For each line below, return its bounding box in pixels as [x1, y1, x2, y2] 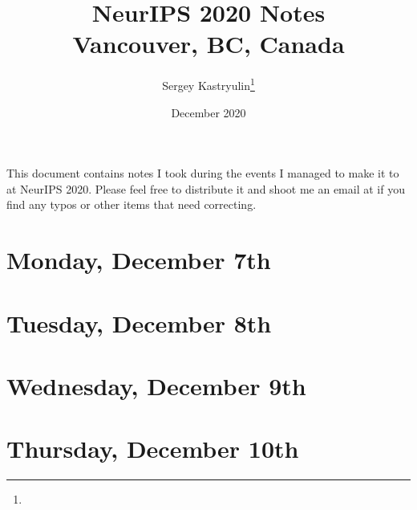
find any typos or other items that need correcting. [6, 196, 257, 213]
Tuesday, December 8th [6, 306, 272, 339]
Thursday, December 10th [6, 432, 299, 465]
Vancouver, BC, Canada [72, 27, 345, 60]
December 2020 [171, 104, 246, 120]
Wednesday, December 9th [6, 369, 306, 402]
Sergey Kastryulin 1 [162, 75, 255, 93]
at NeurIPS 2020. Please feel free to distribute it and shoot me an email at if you [6, 180, 405, 197]
